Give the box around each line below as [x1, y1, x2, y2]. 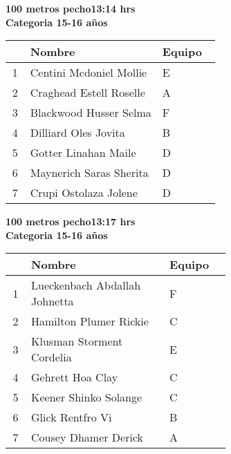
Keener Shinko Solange [31, 389, 142, 406]
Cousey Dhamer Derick [31, 429, 143, 446]
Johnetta [31, 293, 74, 310]
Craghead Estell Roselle [30, 84, 145, 101]
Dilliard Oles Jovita [30, 124, 125, 141]
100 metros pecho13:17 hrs [6, 214, 136, 229]
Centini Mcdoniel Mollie [30, 64, 147, 81]
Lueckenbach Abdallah [31, 277, 141, 294]
